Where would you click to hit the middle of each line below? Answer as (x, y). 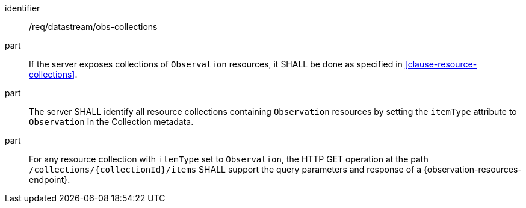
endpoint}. (50, 179)
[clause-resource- (441, 64)
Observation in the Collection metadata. (111, 122)
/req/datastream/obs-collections (93, 27)
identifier (23, 8)
